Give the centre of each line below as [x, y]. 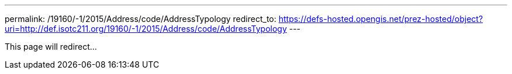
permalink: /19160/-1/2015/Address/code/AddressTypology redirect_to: [141, 19]
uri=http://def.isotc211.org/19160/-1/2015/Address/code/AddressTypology [146, 29]
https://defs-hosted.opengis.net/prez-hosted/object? [381, 19]
